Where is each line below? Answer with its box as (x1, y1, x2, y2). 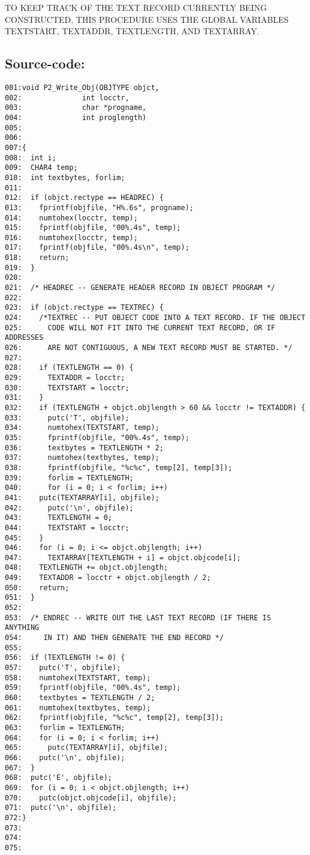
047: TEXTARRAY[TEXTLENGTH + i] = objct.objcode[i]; (5, 553, 241, 562)
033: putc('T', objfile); (5, 413, 130, 422)
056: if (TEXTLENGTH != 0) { (5, 653, 125, 662)
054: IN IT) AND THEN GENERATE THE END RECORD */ (5, 633, 224, 642)
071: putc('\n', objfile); (5, 803, 117, 812)
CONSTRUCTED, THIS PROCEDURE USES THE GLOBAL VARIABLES (5, 13, 289, 25)
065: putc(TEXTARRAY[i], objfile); (5, 743, 168, 752)
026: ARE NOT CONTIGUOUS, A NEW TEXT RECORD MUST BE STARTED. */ (5, 343, 293, 352)
